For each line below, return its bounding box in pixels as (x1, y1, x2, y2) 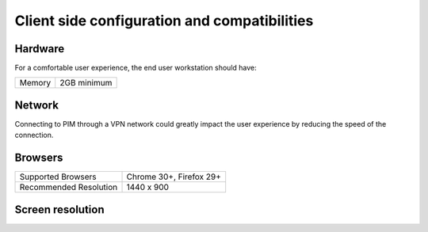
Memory (19, 78, 52, 89)
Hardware (14, 42, 65, 55)
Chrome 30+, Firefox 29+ (126, 171, 222, 182)
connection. (14, 131, 54, 140)
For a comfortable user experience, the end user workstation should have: (14, 63, 257, 73)
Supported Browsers (19, 171, 97, 182)
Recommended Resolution (19, 182, 118, 193)
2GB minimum (59, 78, 113, 89)
